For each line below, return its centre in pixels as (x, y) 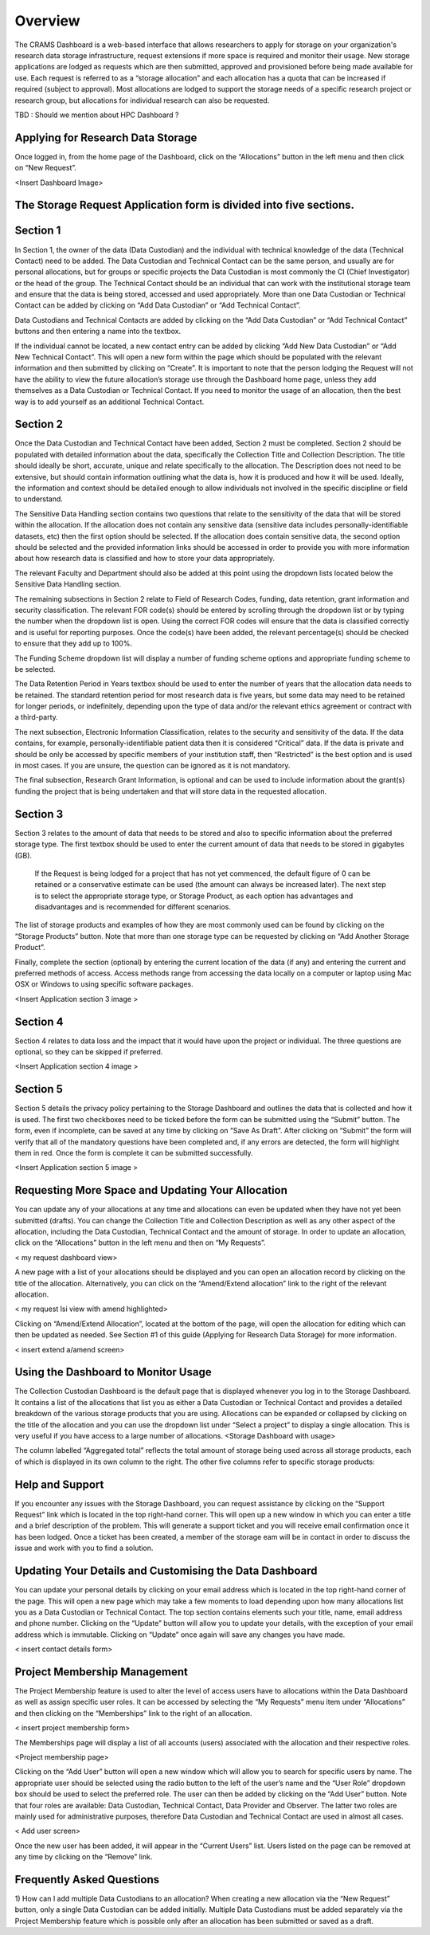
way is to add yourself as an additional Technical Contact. (109, 402)
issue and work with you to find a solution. (84, 1548)
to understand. (39, 499)
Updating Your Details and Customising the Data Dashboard (166, 1571)
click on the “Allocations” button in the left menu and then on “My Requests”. (140, 1242)
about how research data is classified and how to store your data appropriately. (145, 559)
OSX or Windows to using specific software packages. (104, 984)
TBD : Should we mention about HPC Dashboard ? (97, 115)
